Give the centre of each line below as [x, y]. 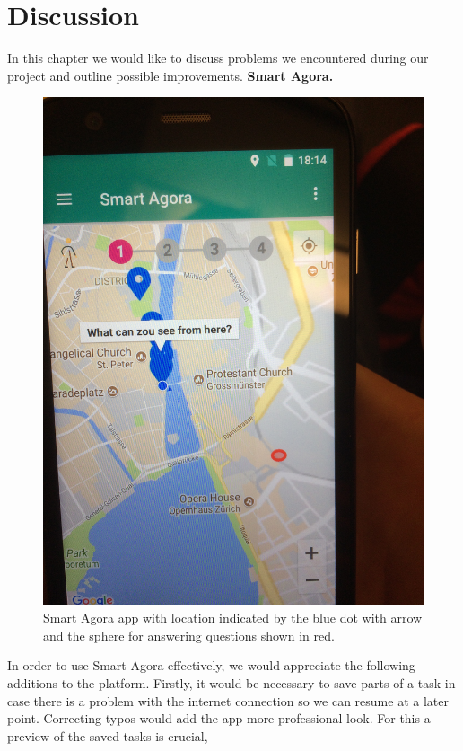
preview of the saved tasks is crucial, [108, 735]
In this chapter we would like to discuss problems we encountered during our [218, 58]
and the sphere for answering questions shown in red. [189, 635]
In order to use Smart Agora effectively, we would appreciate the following [211, 665]
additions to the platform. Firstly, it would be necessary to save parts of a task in [231, 683]
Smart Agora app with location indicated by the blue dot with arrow [233, 618]
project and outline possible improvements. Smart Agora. [170, 75]
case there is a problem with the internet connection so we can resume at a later [228, 700]
